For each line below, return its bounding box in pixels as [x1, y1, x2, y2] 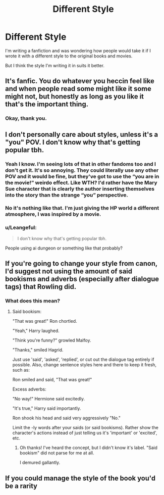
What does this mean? [5, 297, 60, 304]
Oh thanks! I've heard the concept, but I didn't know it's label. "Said [19, 445, 158, 451]
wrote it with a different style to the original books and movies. [5, 53, 133, 59]
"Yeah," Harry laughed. [12, 328, 59, 334]
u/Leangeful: [5, 224, 37, 231]
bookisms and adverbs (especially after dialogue [5, 275, 160, 283]
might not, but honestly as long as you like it [5, 93, 144, 101]
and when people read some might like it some [5, 85, 152, 93]
